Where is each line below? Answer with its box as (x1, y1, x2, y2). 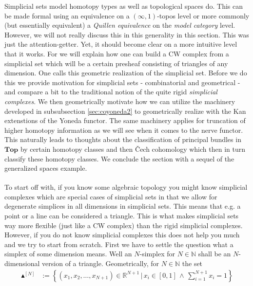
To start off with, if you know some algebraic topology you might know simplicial (4, 182, 248, 192)
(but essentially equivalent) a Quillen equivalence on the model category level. (4, 20, 235, 30)
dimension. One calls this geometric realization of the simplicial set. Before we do (4, 68, 247, 78)
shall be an (198, 249, 231, 259)
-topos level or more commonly (157, 10, 250, 20)
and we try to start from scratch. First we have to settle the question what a (4, 239, 234, 249)
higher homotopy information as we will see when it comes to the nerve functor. (4, 125, 243, 135)
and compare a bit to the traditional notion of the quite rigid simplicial (4, 87, 217, 97)
